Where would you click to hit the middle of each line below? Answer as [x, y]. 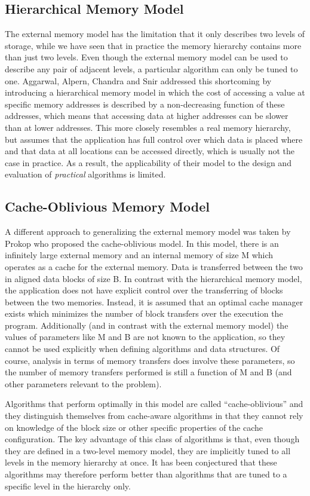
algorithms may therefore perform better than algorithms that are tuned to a [146, 474]
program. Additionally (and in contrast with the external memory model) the [147, 325]
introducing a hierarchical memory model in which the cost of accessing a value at [155, 92]
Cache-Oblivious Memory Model [108, 206]
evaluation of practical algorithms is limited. [85, 174]
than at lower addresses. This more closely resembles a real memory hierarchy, [148, 127]
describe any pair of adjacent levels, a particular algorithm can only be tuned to [151, 68]
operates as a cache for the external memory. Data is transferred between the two [154, 266]
